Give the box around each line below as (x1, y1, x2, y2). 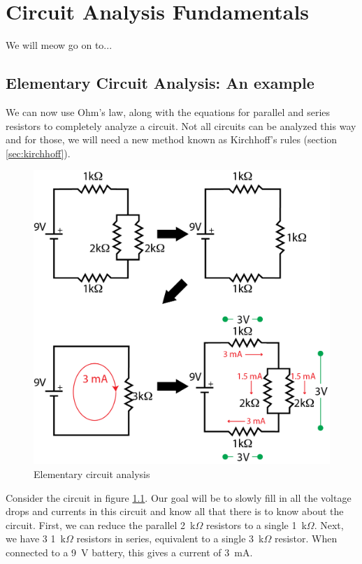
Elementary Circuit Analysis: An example (6, 72, 314, 94)
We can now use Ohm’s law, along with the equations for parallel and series (6, 104, 331, 119)
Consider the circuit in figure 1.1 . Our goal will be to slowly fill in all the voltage (6, 490, 352, 505)
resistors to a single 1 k (205, 517, 307, 532)
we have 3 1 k (6, 531, 66, 546)
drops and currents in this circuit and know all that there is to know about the (6, 504, 344, 519)
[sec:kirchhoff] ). (6, 145, 71, 160)
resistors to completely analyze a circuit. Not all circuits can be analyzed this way (6, 118, 356, 133)
